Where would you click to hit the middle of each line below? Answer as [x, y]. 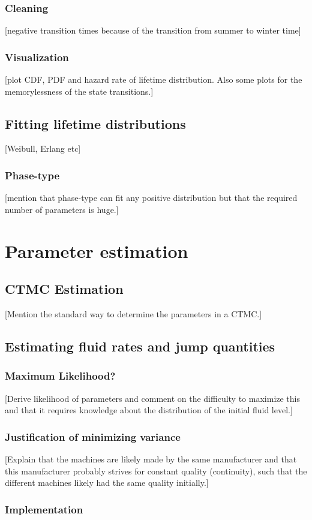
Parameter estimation [97, 250]
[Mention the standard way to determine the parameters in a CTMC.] [133, 314]
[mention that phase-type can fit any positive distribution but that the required [151, 198]
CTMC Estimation [64, 289]
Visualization [37, 57]
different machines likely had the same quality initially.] [107, 483]
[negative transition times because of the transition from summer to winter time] [153, 30]
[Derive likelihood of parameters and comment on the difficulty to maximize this [153, 398]
